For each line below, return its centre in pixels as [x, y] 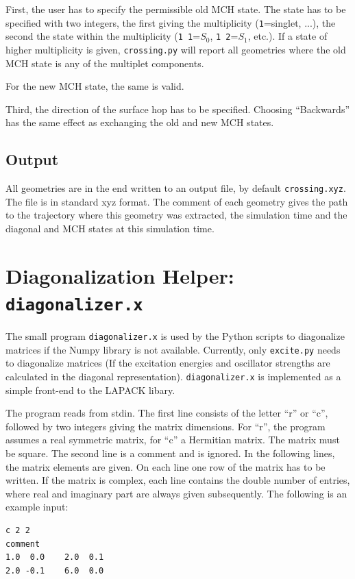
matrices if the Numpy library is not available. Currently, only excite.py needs [173, 349]
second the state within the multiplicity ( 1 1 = [103, 36]
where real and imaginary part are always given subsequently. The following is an [176, 493]
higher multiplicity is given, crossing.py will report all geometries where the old [176, 49]
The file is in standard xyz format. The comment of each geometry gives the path [177, 201]
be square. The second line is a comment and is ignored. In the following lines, [170, 453]
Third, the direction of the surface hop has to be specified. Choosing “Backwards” [178, 109]
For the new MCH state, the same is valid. [95, 86]
